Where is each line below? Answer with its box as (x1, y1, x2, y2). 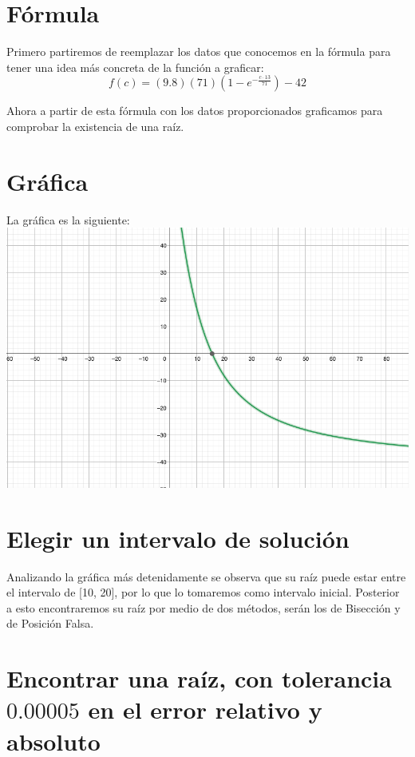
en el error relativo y (88, 693, 322, 726)
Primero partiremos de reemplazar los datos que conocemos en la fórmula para (6, 43, 391, 60)
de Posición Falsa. (6, 615, 94, 632)
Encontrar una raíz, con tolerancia (6, 662, 392, 695)
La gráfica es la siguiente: (6, 211, 130, 228)
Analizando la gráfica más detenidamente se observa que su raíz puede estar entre (6, 568, 406, 585)
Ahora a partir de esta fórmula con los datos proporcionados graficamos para (6, 102, 383, 119)
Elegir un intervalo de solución (6, 521, 350, 554)
